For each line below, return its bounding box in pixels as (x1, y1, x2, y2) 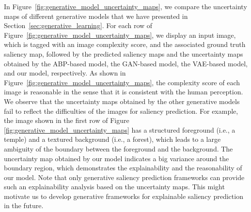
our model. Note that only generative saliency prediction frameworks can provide (4, 172, 245, 182)
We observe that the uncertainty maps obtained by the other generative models (4, 96, 240, 106)
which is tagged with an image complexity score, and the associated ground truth (4, 39, 246, 49)
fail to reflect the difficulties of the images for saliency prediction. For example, (4, 106, 238, 116)
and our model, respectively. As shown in (4, 68, 126, 78)
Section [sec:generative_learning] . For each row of (4, 20, 153, 30)
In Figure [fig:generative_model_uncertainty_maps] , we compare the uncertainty (4, 1, 247, 11)
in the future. (4, 200, 44, 211)
